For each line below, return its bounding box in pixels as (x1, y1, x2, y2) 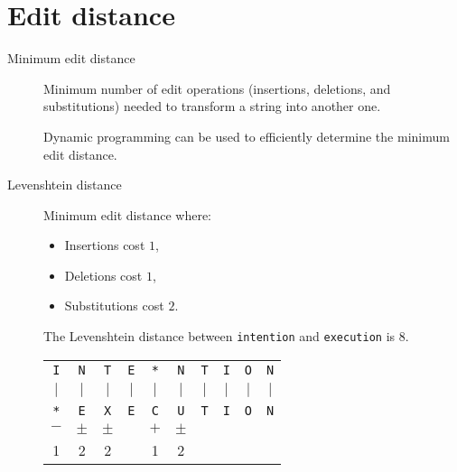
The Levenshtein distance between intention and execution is (43, 327, 396, 346)
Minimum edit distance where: (43, 205, 212, 224)
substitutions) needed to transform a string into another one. (43, 97, 381, 116)
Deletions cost (64, 265, 143, 284)
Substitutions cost (64, 296, 164, 315)
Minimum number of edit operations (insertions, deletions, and (43, 79, 391, 97)
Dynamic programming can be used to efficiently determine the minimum (43, 126, 450, 145)
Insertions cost (64, 236, 145, 255)
